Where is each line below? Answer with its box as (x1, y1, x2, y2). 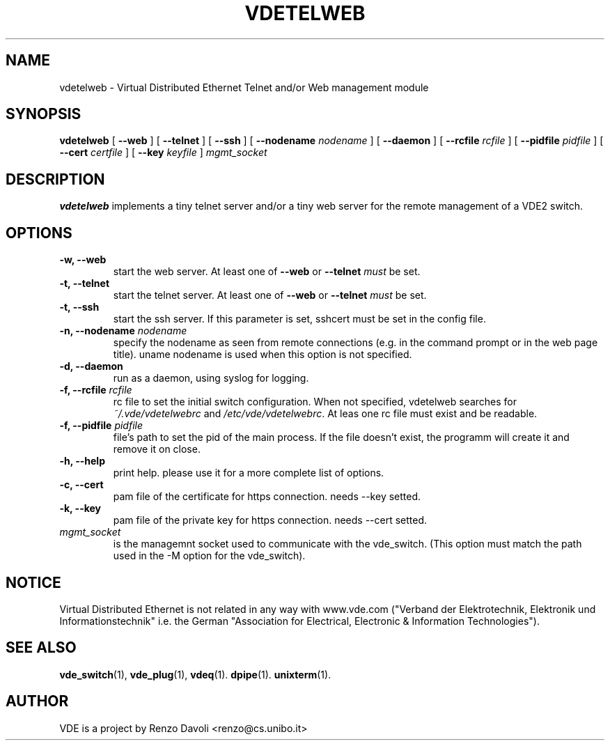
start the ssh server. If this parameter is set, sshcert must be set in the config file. (113, 313, 486, 325)
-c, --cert (59, 479, 104, 491)
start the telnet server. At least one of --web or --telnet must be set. (113, 289, 427, 302)
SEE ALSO (6, 639, 77, 657)
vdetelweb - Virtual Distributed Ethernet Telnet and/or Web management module (59, 81, 429, 93)
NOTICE (6, 573, 61, 591)
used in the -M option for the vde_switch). (113, 550, 306, 562)
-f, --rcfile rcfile (59, 384, 132, 396)
